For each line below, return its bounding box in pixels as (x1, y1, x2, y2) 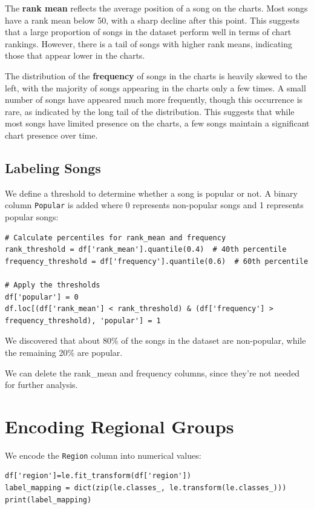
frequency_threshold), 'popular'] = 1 (5, 316, 161, 325)
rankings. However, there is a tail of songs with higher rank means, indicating (5, 37, 293, 50)
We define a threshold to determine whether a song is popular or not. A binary (5, 186, 298, 199)
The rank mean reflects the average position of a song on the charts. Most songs (5, 2, 308, 14)
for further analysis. (5, 378, 78, 391)
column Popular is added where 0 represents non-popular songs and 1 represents (5, 199, 304, 211)
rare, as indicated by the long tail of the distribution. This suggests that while (5, 105, 295, 117)
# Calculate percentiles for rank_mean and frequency (5, 233, 226, 242)
